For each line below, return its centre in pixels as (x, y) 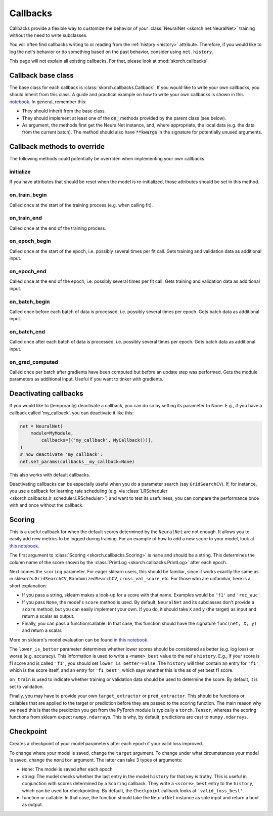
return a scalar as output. (48, 616)
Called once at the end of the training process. (58, 228)
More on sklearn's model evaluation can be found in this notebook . (79, 639)
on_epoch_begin (30, 241)
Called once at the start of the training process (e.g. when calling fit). (81, 205)
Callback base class (41, 75)
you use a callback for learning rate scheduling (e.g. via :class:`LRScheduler (88, 491)
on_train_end (26, 218)
